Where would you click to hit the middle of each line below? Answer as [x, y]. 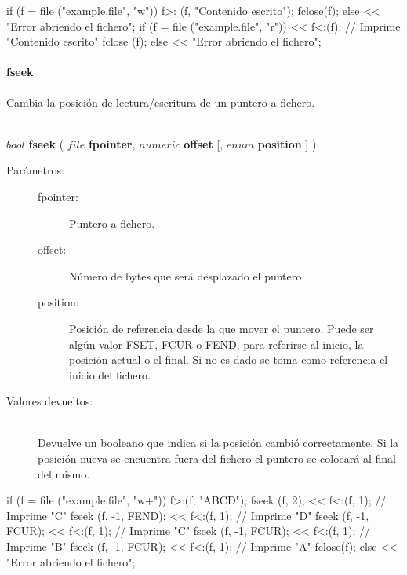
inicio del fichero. [110, 374]
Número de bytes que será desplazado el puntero [185, 275]
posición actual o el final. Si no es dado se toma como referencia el [229, 359]
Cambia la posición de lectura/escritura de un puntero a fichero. [161, 102]
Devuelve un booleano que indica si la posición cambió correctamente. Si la [218, 443]
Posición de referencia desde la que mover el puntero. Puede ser [222, 328]
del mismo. [64, 473]
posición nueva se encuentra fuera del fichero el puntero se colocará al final [217, 458]
